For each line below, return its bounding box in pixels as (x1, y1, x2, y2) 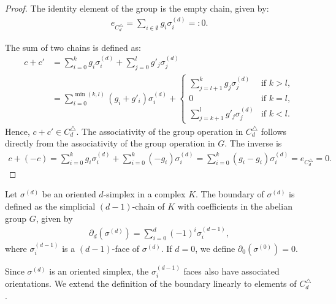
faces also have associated (183, 264, 280, 277)
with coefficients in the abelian (177, 200, 292, 213)
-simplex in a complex (103, 188, 186, 200)
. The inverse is (224, 137, 282, 150)
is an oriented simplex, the (49, 264, 149, 277)
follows (261, 124, 287, 137)
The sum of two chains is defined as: (5, 40, 141, 53)
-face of (112, 241, 140, 254)
